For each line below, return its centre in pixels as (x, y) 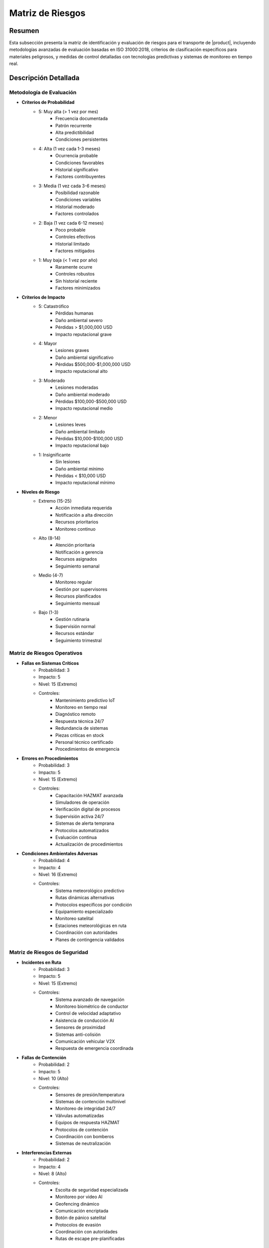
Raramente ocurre (74, 267)
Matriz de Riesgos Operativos (46, 653)
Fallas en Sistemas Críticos (50, 663)
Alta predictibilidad (75, 132)
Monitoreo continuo (75, 529)
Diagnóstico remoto (75, 714)
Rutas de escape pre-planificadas (90, 1239)
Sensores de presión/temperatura (90, 1094)
